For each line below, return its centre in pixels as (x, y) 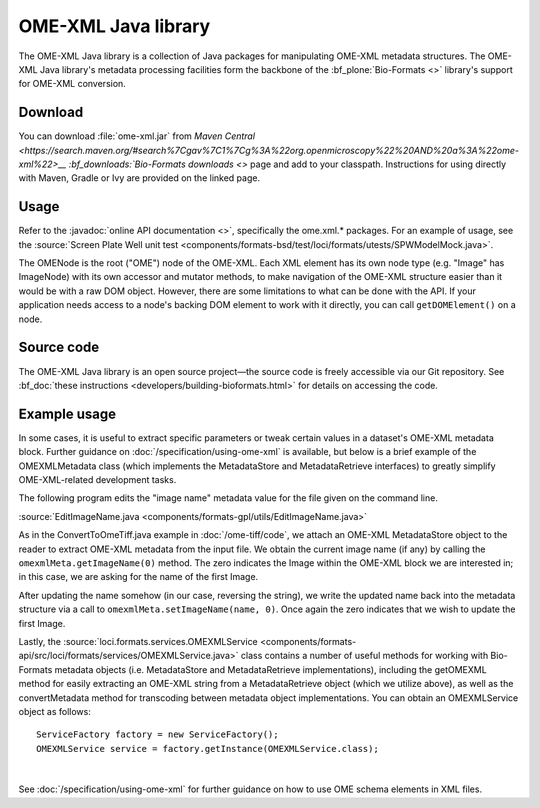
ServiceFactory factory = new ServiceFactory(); (157, 734)
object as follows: (55, 711)
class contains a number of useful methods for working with (364, 656)
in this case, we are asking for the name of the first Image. (138, 577)
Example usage (67, 413)
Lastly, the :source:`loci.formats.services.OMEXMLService (138, 641)
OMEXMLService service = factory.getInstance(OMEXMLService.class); (207, 748)
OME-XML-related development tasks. (97, 480)
